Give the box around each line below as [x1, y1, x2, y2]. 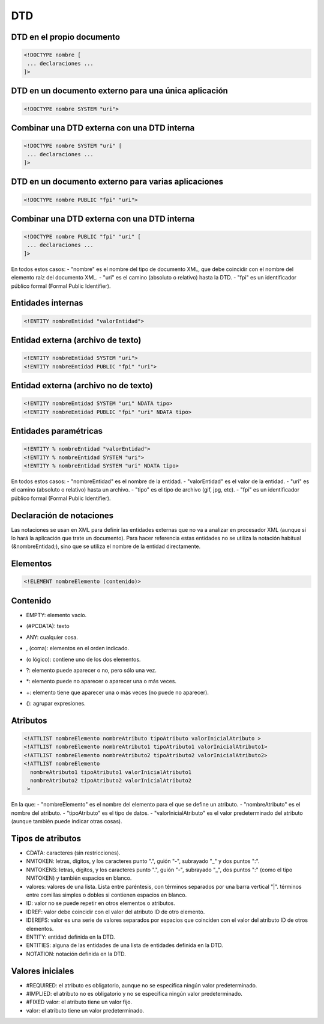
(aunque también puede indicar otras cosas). [11, 818, 122, 825]
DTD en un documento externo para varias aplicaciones [11, 177, 223, 187]
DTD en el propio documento [11, 32, 120, 42]
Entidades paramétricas [11, 426, 103, 436]
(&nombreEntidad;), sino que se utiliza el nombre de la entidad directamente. [11, 543, 201, 550]
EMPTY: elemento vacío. [26, 611, 87, 618]
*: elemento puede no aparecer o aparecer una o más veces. [26, 678, 177, 685]
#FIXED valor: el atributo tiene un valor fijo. [26, 998, 132, 1006]
